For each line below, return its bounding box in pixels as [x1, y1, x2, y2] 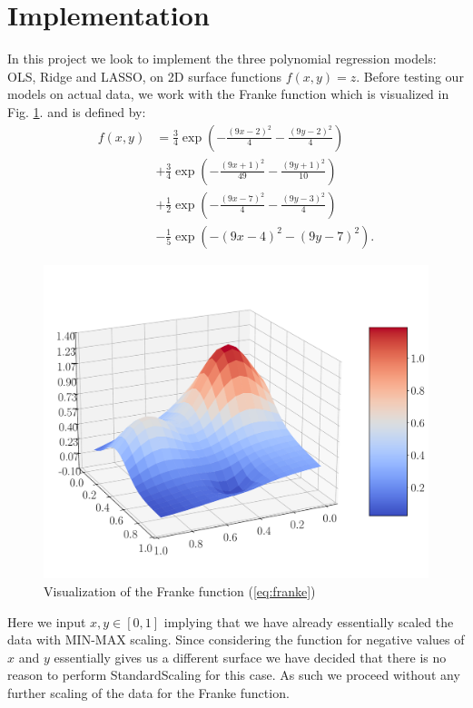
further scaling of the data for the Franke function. [7, 683, 290, 702]
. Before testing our [356, 66, 464, 85]
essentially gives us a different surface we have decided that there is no [54, 647, 447, 666]
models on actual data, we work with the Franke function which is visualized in [7, 84, 449, 103]
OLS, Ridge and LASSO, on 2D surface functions [7, 66, 282, 85]
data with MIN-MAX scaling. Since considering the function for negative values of [7, 630, 465, 649]
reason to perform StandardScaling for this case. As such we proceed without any [7, 665, 460, 684]
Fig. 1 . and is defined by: [7, 102, 146, 121]
